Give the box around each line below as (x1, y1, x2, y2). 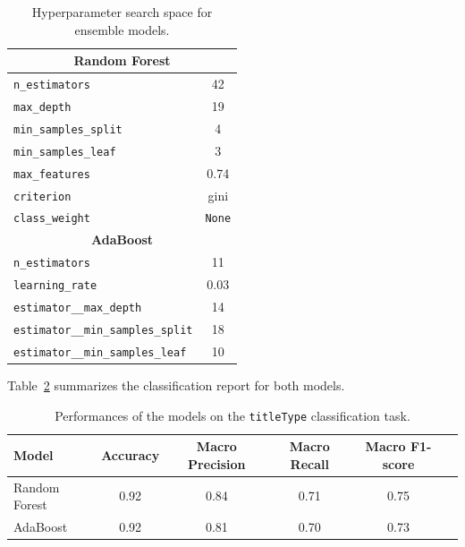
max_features (13, 167, 90, 181)
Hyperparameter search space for (31, 3, 213, 21)
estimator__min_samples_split (13, 323, 193, 337)
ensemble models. (74, 20, 170, 38)
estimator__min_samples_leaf (13, 346, 187, 359)
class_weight (13, 212, 90, 226)
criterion (13, 190, 72, 203)
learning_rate (13, 279, 97, 293)
